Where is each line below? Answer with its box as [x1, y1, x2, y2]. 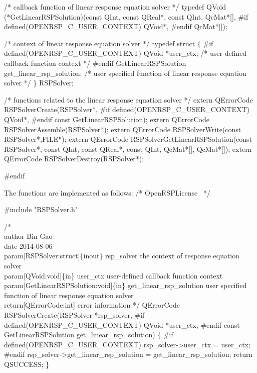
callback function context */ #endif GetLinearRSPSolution [4, 57, 186, 68]
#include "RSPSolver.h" [4, 204, 78, 215]
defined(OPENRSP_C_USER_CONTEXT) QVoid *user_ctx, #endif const [4, 319, 240, 330]
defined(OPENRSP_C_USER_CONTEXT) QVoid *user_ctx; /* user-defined [4, 48, 247, 58]
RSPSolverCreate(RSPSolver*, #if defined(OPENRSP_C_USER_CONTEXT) [4, 104, 249, 115]
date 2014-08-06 [4, 240, 53, 251]
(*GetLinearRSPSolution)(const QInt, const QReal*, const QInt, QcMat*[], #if [4, 11, 248, 22]
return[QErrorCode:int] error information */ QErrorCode [4, 300, 180, 310]
